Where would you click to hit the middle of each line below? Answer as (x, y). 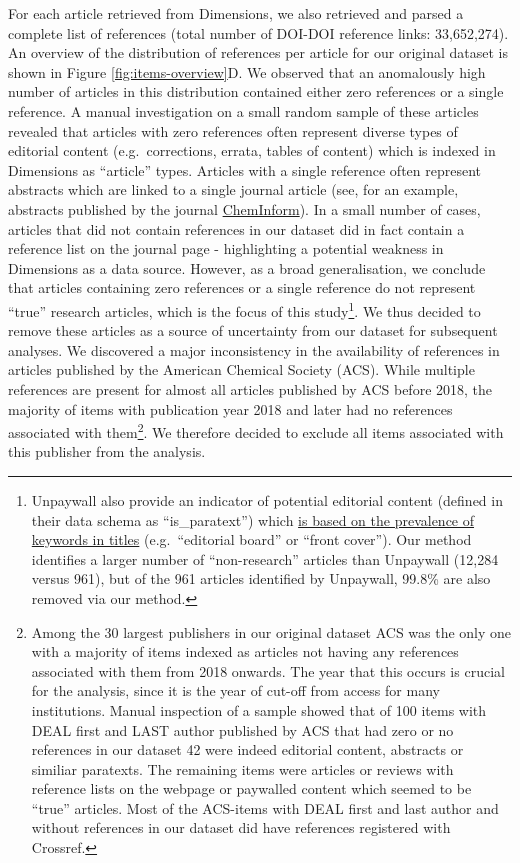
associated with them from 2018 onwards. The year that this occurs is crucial (268, 670)
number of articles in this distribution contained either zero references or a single (256, 91)
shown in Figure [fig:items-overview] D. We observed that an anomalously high (247, 71)
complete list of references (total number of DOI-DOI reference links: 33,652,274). (258, 32)
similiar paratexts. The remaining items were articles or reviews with (242, 768)
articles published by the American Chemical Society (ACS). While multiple (241, 369)
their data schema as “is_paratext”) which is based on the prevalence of (253, 519)
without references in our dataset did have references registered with (241, 827)
